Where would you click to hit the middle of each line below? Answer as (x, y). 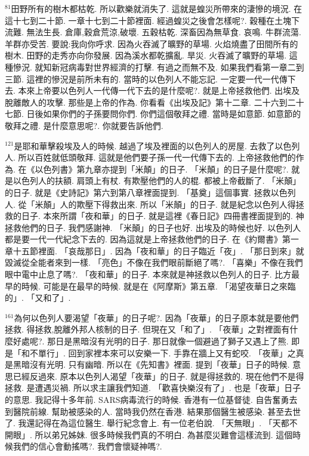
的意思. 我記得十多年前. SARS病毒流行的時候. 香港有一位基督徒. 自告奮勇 (147, 399)
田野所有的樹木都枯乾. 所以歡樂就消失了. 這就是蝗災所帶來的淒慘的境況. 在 (157, 8)
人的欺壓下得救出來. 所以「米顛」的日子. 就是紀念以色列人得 (178, 204)
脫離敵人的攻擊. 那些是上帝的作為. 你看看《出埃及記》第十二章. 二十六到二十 (154, 102)
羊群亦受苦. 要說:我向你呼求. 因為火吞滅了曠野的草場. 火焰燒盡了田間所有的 (152, 43)
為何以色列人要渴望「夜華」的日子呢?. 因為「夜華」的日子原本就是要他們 (156, 317)
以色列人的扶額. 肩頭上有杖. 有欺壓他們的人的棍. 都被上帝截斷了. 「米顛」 (157, 181)
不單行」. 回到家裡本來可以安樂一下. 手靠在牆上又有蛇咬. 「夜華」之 (163, 352)
